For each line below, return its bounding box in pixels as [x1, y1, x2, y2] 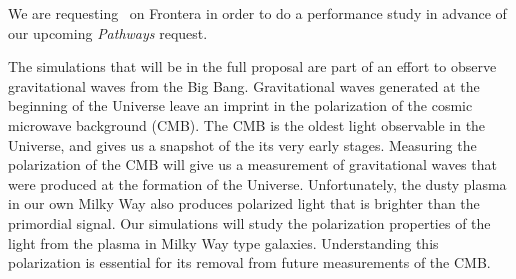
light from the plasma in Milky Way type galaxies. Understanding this [8, 232, 439, 253]
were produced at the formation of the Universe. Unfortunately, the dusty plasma [8, 173, 507, 194]
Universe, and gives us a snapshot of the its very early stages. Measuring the [8, 134, 477, 155]
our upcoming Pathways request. [8, 22, 208, 43]
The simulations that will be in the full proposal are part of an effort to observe [8, 56, 497, 77]
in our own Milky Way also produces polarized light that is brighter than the [8, 193, 480, 214]
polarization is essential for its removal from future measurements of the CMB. [8, 252, 491, 273]
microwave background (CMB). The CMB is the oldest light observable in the [8, 114, 486, 135]
